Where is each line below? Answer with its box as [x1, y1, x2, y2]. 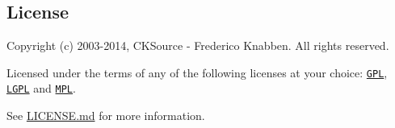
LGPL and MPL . [6, 80, 76, 97]
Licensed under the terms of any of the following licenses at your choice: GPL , [6, 64, 388, 81]
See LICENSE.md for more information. [6, 107, 205, 124]
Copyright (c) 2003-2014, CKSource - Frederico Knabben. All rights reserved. [6, 37, 389, 54]
